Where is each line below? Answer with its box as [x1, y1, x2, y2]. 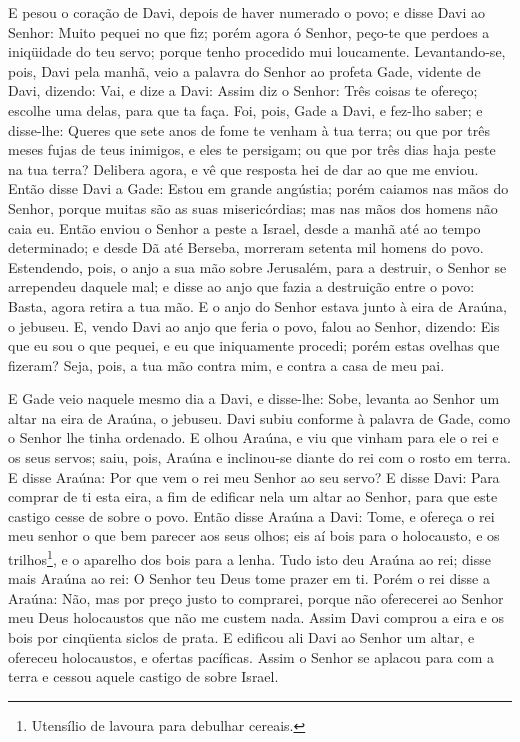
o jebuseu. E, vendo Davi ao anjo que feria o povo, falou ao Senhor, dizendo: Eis [8, 315, 500, 336]
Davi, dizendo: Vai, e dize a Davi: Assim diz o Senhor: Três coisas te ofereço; [8, 80, 478, 101]
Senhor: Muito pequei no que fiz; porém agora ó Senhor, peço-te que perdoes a [8, 21, 490, 42]
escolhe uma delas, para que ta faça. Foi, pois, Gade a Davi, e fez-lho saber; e [8, 99, 483, 120]
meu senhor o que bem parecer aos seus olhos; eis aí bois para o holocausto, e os [8, 525, 500, 546]
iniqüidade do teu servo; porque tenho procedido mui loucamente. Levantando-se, [8, 41, 506, 62]
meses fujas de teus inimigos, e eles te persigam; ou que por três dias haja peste [8, 139, 496, 160]
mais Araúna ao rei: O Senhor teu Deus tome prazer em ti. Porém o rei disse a [8, 568, 490, 589]
